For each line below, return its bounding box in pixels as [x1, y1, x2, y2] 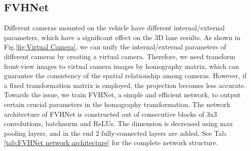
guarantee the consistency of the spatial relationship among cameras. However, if [4, 70, 247, 81]
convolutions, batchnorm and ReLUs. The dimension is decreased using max [4, 118, 233, 129]
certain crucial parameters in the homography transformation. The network [4, 99, 230, 109]
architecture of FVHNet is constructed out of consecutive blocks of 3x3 [4, 108, 217, 119]
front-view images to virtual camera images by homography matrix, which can [4, 61, 239, 71]
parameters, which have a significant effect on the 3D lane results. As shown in [4, 32, 241, 42]
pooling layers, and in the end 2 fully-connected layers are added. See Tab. [4, 128, 228, 138]
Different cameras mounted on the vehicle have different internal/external [4, 22, 225, 33]
